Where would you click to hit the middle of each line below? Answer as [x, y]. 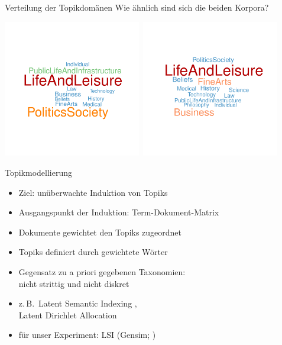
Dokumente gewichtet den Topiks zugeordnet [100, 232]
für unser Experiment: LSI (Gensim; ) [87, 335]
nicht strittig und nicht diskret [74, 283]
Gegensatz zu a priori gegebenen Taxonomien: [102, 271]
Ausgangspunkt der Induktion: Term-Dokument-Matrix [119, 212]
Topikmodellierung [39, 172]
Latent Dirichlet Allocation [68, 315]
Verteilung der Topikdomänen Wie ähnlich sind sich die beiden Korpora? [137, 7]
